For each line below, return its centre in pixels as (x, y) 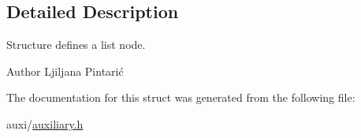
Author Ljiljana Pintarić (65, 71)
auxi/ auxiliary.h (45, 123)
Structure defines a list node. (76, 45)
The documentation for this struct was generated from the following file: (181, 97)
